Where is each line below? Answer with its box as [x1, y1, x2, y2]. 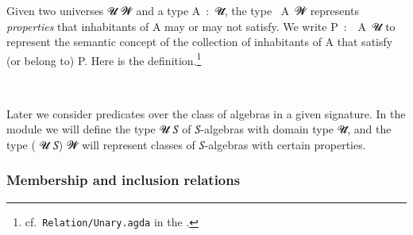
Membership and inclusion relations [6, 170, 241, 190]
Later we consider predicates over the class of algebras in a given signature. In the [6, 105, 406, 121]
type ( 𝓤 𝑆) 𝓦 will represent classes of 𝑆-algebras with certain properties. [6, 136, 366, 152]
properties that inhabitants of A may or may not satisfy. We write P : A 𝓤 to [6, 17, 396, 34]
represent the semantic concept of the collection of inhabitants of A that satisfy [6, 33, 393, 50]
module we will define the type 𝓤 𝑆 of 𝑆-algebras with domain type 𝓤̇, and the [6, 121, 392, 137]
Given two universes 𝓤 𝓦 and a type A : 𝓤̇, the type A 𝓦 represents [6, 2, 359, 18]
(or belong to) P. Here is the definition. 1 [6, 49, 202, 68]
